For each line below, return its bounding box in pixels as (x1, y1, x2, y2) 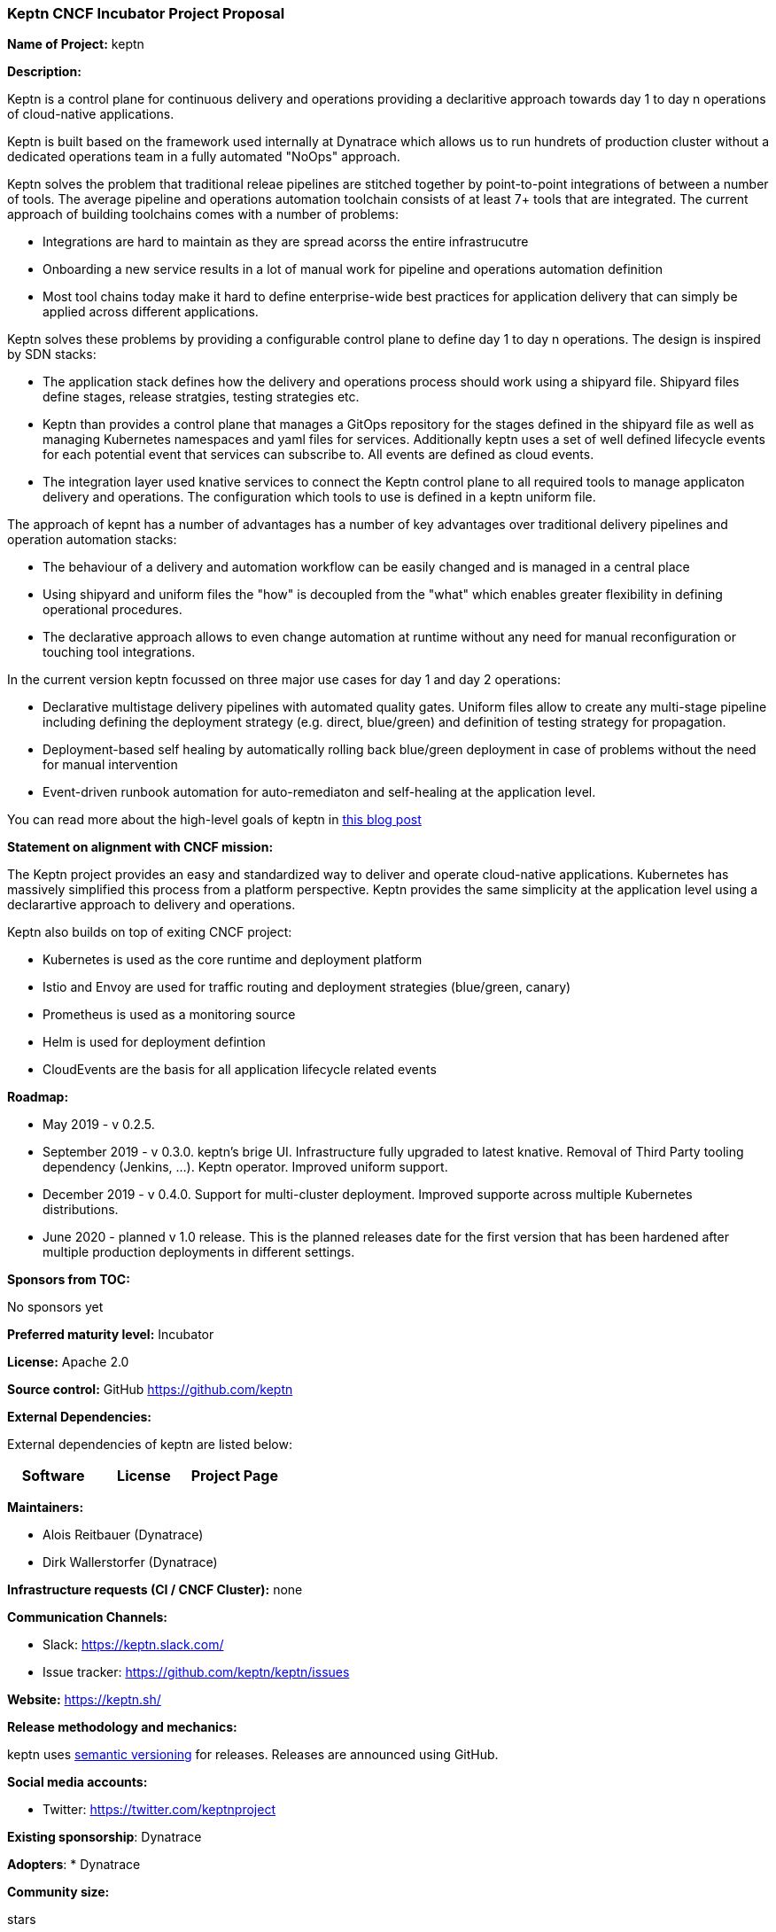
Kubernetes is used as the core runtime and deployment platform (43, 952, 423, 968)
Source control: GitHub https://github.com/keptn (7, 1382, 293, 1398)
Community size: (7, 1884, 110, 1900)
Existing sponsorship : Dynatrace (7, 1829, 202, 1845)
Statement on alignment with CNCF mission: (7, 839, 274, 855)
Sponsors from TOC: (7, 1272, 130, 1288)
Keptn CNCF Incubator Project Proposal (7, 4, 285, 22)
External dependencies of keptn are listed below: (7, 1437, 292, 1453)
